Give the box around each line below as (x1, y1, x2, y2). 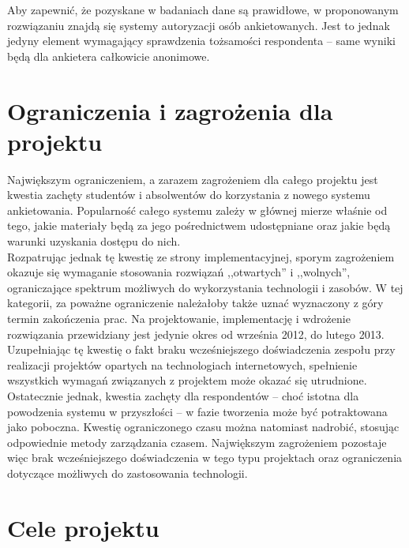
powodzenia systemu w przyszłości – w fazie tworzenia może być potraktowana (7, 403, 388, 419)
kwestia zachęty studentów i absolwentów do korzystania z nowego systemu (7, 186, 370, 203)
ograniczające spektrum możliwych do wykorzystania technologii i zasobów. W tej (7, 279, 403, 295)
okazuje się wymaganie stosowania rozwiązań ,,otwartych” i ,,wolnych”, (7, 264, 351, 280)
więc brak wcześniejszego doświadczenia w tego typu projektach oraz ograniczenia (7, 449, 403, 466)
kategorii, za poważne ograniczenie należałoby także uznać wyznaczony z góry (7, 295, 384, 311)
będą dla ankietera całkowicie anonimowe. (7, 47, 210, 64)
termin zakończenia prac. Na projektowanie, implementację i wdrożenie (7, 310, 351, 327)
